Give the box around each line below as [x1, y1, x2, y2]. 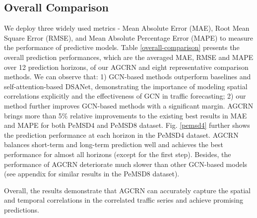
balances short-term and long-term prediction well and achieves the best [4, 139, 223, 150]
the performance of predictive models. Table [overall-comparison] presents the [4, 42, 240, 53]
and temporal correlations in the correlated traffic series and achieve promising [4, 195, 244, 205]
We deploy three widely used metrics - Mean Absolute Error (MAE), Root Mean [4, 23, 250, 33]
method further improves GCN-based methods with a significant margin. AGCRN [4, 100, 254, 110]
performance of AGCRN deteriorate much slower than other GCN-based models [4, 159, 248, 169]
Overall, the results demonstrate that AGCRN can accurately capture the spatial [4, 185, 251, 195]
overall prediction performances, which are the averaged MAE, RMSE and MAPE [4, 52, 254, 62]
